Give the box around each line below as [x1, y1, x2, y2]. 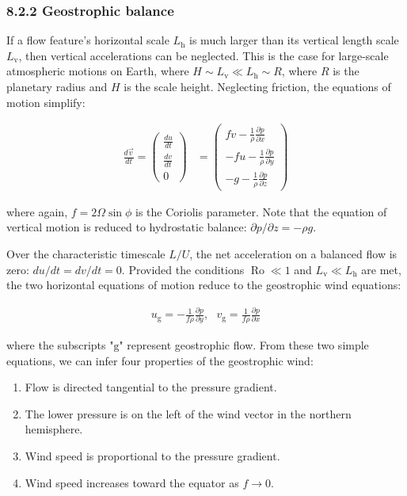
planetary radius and [6, 78, 108, 94]
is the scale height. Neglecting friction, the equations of [124, 78, 391, 94]
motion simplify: [6, 93, 86, 110]
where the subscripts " [6, 336, 114, 353]
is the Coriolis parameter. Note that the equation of [135, 203, 387, 219]
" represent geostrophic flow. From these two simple [119, 336, 369, 353]
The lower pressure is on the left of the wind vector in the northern [25, 405, 352, 422]
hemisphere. [25, 421, 83, 437]
